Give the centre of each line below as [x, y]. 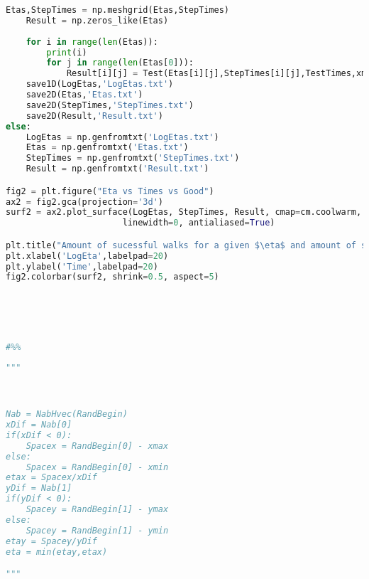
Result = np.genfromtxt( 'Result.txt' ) [117, 169]
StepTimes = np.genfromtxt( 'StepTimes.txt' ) [133, 158]
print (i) [67, 52]
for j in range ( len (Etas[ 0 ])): [120, 63]
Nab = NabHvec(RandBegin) [67, 414]
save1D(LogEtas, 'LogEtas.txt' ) [100, 84]
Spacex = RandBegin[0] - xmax [97, 446]
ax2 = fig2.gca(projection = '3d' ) [84, 202]
